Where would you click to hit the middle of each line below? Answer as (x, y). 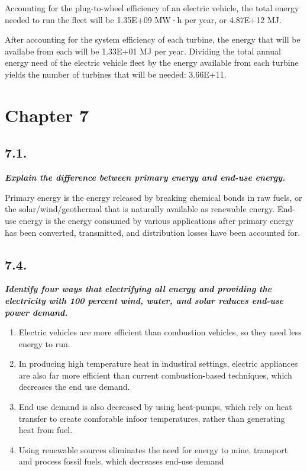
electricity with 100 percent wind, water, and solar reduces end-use (144, 300)
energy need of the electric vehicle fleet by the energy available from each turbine (152, 63)
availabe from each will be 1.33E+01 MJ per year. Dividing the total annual (143, 51)
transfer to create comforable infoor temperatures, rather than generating (152, 418)
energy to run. (44, 343)
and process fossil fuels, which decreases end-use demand (121, 461)
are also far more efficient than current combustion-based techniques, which (155, 375)
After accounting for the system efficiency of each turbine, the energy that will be (153, 39)
